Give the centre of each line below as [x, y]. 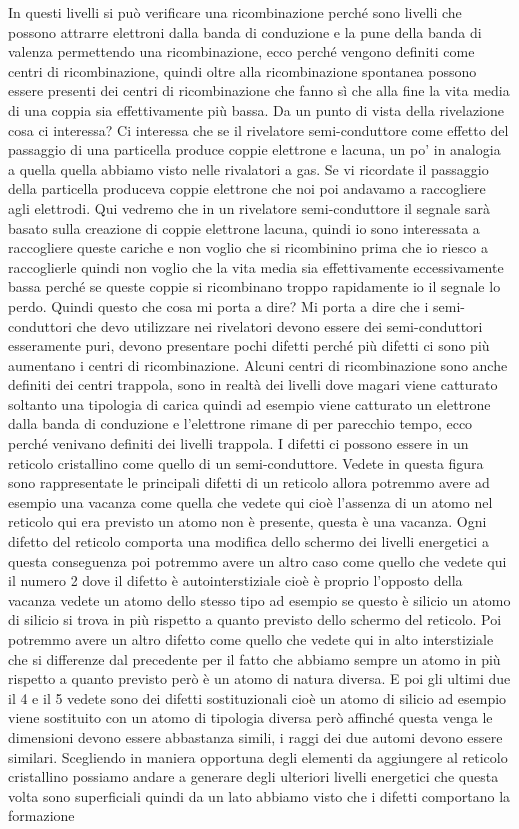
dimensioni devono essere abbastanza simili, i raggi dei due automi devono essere [255, 736]
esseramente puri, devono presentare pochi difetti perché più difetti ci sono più [249, 345]
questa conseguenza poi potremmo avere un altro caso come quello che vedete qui [257, 560]
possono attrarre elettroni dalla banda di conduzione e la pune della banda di [245, 31]
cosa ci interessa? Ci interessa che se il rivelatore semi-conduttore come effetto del [258, 129]
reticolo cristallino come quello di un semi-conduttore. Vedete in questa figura [246, 462]
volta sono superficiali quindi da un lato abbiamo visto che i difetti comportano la [259, 795]
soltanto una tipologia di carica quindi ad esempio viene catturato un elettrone [249, 403]
